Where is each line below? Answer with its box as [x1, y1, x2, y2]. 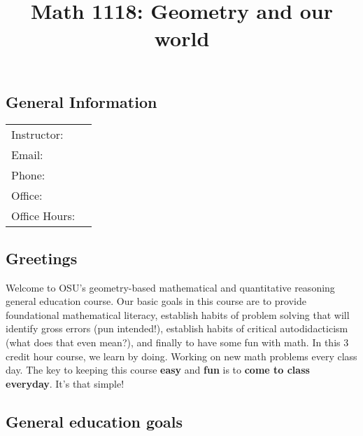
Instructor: [11, 126, 64, 143]
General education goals [6, 410, 183, 432]
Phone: [11, 167, 45, 184]
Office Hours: [11, 207, 76, 224]
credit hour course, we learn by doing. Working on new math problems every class [6, 348, 357, 363]
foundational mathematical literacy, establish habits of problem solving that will [6, 307, 350, 322]
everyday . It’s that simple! [6, 376, 124, 390]
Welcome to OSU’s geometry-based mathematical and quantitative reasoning [6, 280, 335, 294]
